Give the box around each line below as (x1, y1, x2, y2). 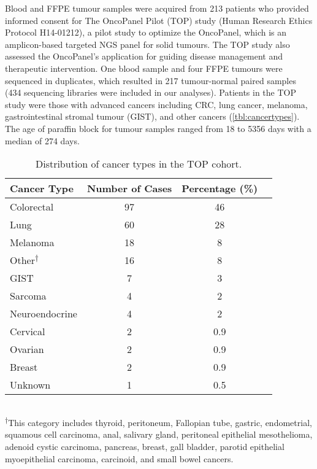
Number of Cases (86, 181, 172, 196)
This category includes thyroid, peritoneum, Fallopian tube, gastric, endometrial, (8, 416, 312, 428)
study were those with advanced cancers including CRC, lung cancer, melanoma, (5, 98, 308, 110)
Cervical (10, 324, 45, 339)
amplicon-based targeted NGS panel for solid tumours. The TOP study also (5, 37, 290, 50)
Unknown (10, 378, 51, 392)
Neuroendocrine (10, 306, 77, 321)
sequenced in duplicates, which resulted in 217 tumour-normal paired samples (5, 74, 296, 87)
